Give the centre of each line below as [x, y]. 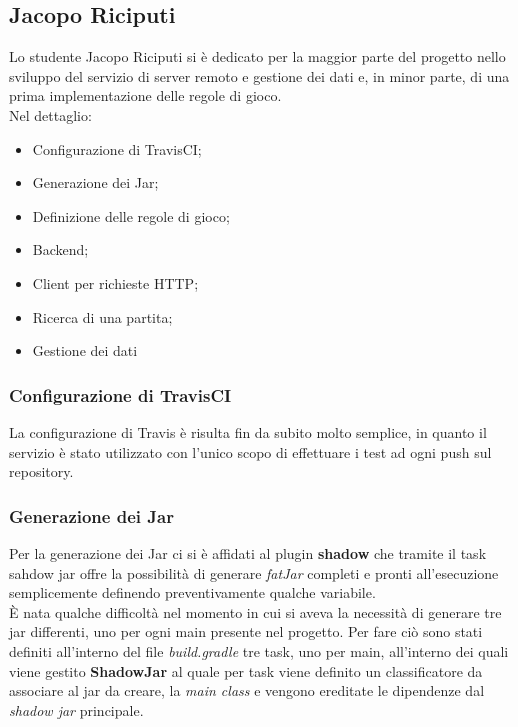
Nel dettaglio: [50, 114]
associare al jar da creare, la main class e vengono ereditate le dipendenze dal [247, 690]
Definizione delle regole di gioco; [131, 215]
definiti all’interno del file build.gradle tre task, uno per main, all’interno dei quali [259, 650]
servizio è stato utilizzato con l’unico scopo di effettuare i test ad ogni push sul [250, 451]
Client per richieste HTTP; [115, 282]
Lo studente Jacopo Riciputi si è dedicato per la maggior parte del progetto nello [257, 56]
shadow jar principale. [76, 709]
